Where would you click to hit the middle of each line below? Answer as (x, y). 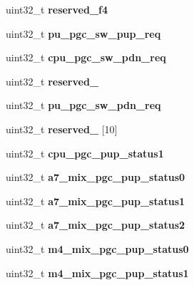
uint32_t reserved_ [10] (62, 129)
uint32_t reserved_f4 (57, 9)
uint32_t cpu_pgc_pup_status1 (85, 153)
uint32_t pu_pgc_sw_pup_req (83, 33)
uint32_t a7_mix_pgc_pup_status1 (96, 201)
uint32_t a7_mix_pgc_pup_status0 (96, 177)
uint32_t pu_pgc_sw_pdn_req (83, 105)
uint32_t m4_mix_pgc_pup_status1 (97, 273)
